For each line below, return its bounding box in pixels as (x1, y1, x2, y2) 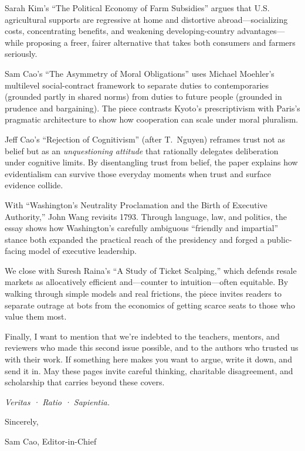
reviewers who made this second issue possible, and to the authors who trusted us (5, 341, 299, 354)
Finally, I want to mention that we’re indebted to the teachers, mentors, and (5, 330, 280, 342)
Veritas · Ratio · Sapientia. (5, 395, 110, 408)
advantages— (237, 25, 285, 37)
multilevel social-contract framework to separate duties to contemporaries (5, 79, 269, 91)
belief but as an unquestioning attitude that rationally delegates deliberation (5, 144, 279, 157)
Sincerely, (5, 415, 39, 428)
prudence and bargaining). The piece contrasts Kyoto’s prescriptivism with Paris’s (5, 101, 300, 114)
